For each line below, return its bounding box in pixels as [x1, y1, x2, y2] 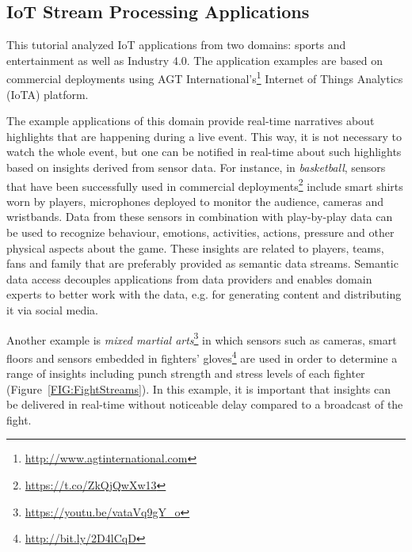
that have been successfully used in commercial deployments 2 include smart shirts [6, 175, 403, 194]
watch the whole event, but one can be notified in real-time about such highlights [6, 143, 402, 160]
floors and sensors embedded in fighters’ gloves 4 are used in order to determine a [6, 347, 398, 366]
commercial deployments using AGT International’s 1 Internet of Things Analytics [6, 68, 403, 87]
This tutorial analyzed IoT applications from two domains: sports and [6, 36, 346, 53]
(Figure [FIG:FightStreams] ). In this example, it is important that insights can [6, 380, 391, 397]
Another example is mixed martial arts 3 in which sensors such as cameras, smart [6, 329, 397, 348]
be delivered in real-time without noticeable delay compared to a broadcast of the [6, 396, 403, 413]
